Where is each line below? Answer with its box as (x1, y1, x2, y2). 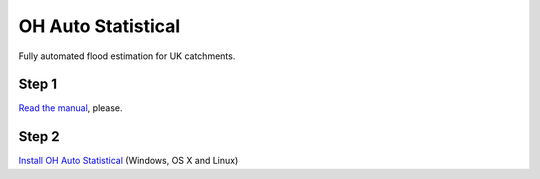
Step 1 (18, 76, 58, 93)
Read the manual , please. (18, 102, 124, 114)
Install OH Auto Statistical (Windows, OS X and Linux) (18, 155, 239, 167)
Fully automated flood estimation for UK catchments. (18, 50, 236, 62)
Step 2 (18, 128, 60, 145)
